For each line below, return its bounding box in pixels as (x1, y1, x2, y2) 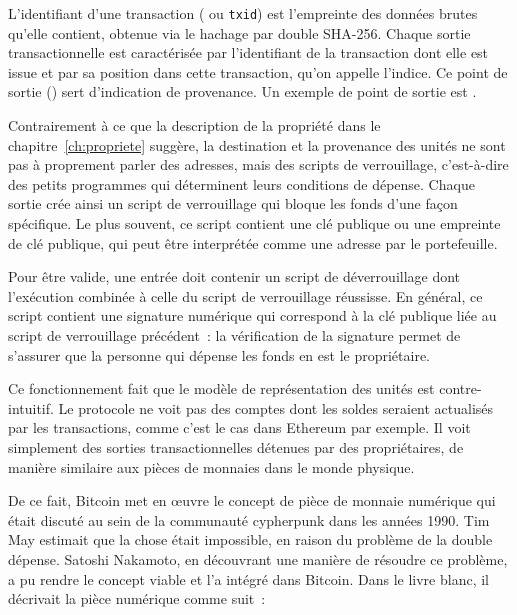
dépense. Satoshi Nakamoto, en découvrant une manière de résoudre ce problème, (8, 548, 508, 569)
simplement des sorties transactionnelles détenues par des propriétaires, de (8, 436, 464, 457)
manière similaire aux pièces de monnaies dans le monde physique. (8, 456, 415, 477)
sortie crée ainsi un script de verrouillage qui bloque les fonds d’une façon (8, 193, 458, 214)
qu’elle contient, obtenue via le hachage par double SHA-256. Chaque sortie (8, 22, 471, 43)
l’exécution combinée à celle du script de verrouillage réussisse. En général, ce (8, 285, 483, 306)
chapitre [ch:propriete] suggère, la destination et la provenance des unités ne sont (8, 134, 506, 155)
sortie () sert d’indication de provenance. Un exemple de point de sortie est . (8, 81, 477, 102)
